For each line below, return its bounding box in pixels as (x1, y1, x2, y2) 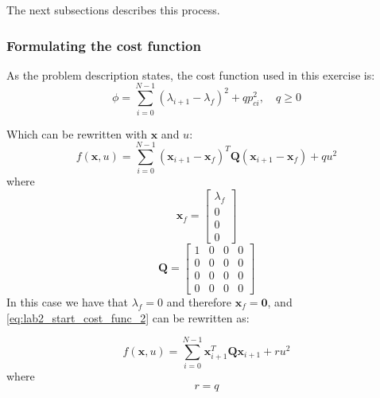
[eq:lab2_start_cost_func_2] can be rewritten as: (6, 309, 250, 326)
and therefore (166, 293, 232, 310)
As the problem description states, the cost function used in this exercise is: (6, 66, 375, 83)
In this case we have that (6, 293, 128, 310)
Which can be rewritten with (6, 125, 148, 142)
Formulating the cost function (6, 35, 201, 55)
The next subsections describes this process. (6, 2, 220, 18)
